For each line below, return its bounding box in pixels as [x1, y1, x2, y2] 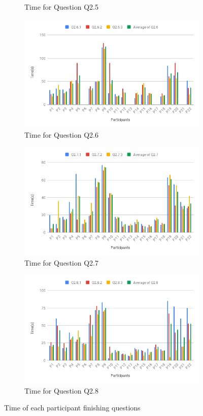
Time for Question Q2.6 [24, 129, 98, 140]
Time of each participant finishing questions [4, 402, 141, 413]
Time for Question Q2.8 [24, 385, 98, 396]
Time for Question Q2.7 [24, 257, 98, 268]
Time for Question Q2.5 [24, 2, 98, 12]
